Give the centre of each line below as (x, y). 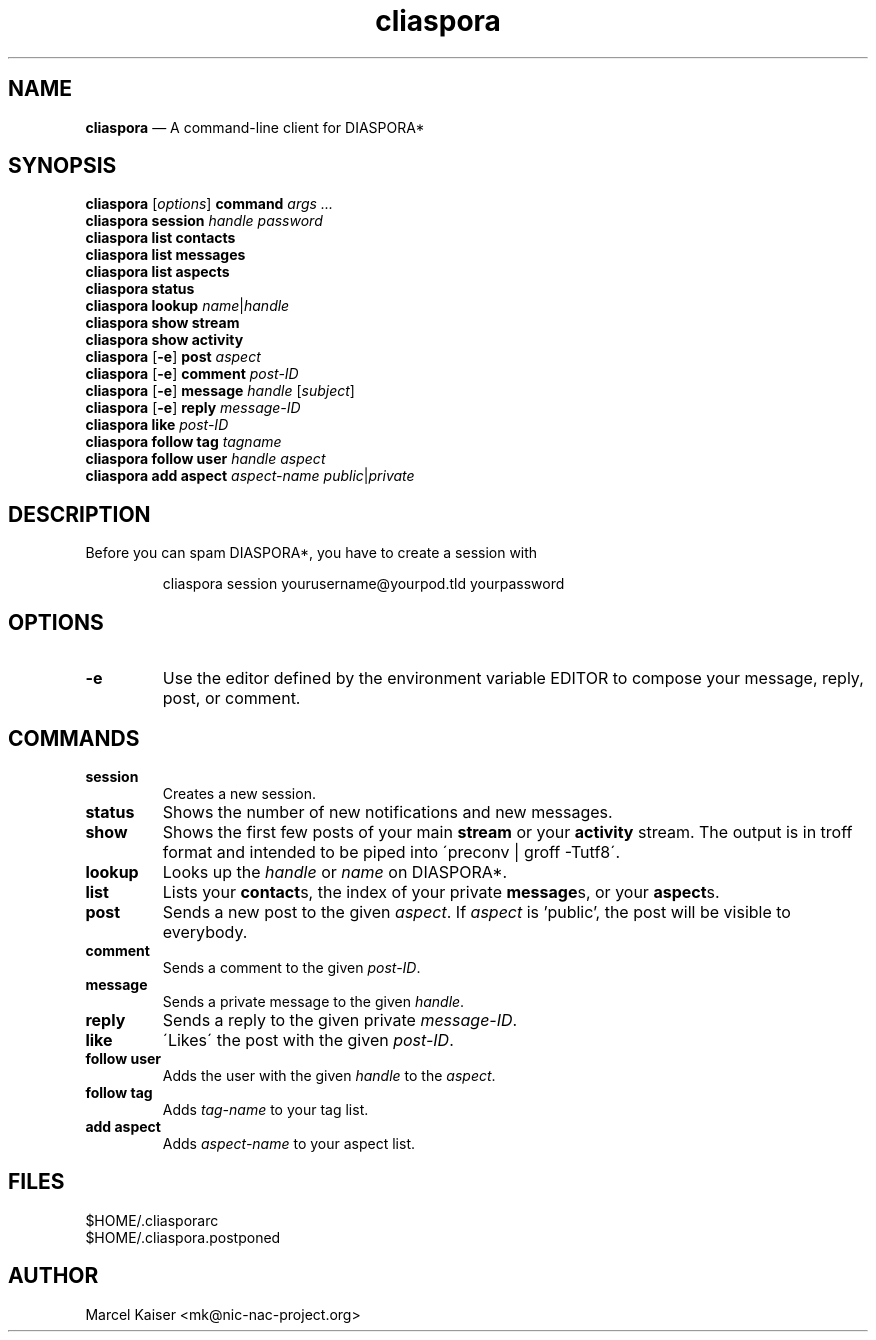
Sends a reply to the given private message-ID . (340, 1019)
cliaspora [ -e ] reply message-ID (193, 408)
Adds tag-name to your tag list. (265, 1109)
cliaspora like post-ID (157, 425)
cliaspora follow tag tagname (183, 442)
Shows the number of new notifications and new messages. (387, 811)
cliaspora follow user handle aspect (205, 459)
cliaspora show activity (164, 340)
